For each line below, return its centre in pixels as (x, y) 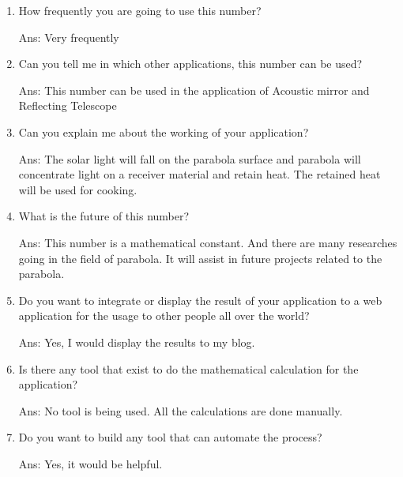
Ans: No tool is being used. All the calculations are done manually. (181, 410)
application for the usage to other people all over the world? (164, 315)
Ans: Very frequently (69, 37)
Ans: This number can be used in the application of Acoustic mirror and (194, 90)
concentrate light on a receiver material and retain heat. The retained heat (200, 174)
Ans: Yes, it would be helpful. (90, 463)
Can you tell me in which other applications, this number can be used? (190, 64)
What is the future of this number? (104, 216)
